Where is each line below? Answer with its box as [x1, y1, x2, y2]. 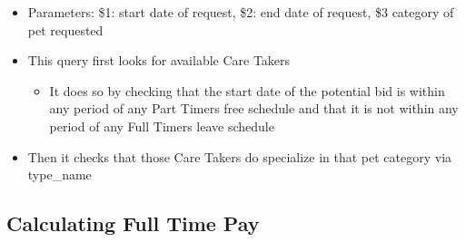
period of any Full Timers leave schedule [49, 116, 274, 135]
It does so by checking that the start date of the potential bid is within [49, 81, 445, 100]
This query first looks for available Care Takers [27, 51, 291, 70]
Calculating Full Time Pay [6, 209, 260, 237]
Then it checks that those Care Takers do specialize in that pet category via [27, 147, 452, 166]
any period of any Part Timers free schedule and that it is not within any [49, 99, 459, 118]
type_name [27, 165, 92, 184]
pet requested [27, 20, 104, 39]
